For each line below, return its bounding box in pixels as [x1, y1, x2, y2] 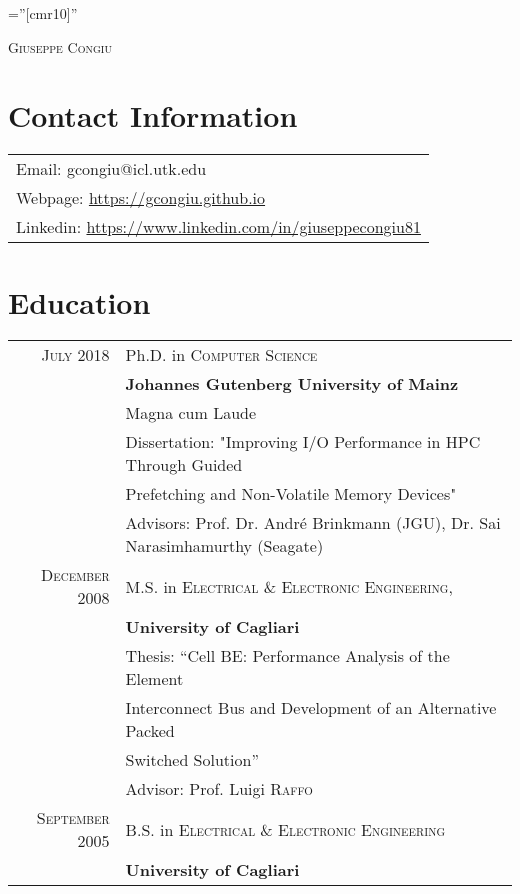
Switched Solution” [125, 748, 259, 772]
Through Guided [125, 453, 243, 477]
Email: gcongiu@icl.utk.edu [16, 157, 207, 181]
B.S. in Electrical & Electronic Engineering [125, 817, 446, 841]
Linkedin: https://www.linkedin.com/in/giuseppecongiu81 [16, 215, 421, 239]
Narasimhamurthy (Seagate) [125, 534, 324, 558]
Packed [125, 719, 175, 743]
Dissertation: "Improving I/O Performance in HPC [125, 430, 481, 454]
